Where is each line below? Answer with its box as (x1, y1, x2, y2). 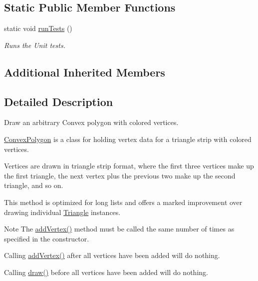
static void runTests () (4, 23, 72, 33)
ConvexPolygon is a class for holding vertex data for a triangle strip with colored (4, 133, 252, 144)
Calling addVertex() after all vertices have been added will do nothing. (4, 250, 220, 260)
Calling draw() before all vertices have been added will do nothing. (4, 266, 208, 277)
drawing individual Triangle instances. (4, 206, 121, 217)
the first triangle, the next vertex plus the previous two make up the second (4, 170, 236, 180)
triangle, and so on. (4, 180, 63, 190)
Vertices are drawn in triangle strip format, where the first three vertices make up (4, 160, 254, 171)
